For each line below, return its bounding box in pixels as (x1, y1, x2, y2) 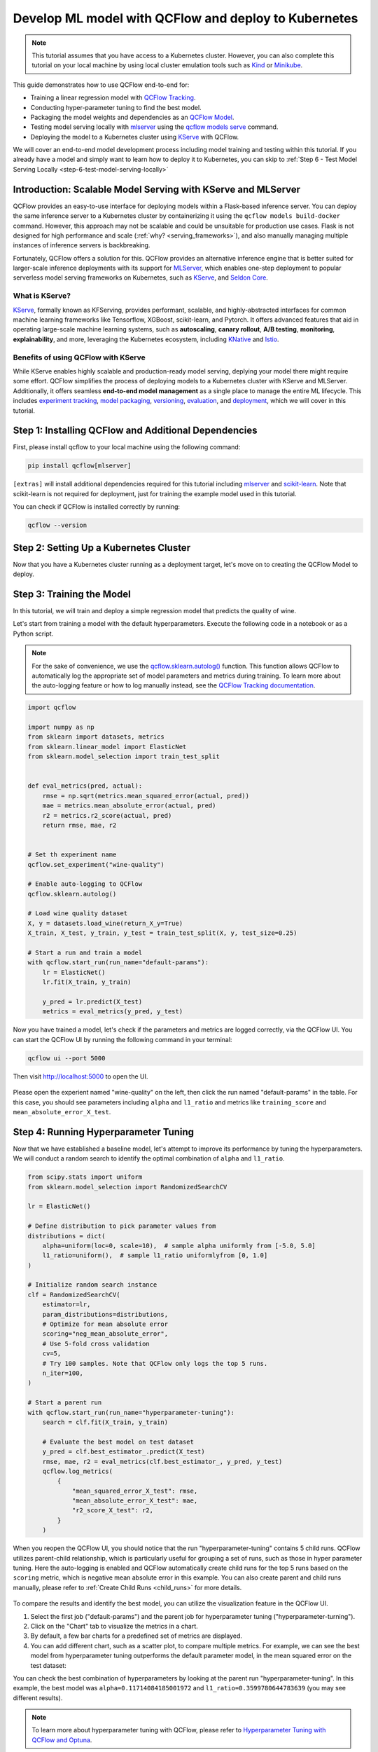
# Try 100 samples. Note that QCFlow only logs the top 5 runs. (42, 1360, 268, 1367)
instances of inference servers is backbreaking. (13, 241, 150, 249)
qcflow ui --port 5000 (27, 1054, 106, 1062)
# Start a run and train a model (27, 949, 143, 957)
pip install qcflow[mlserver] (27, 462, 132, 470)
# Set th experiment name (27, 851, 117, 858)
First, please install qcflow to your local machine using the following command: (13, 443, 241, 451)
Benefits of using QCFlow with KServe (13, 353, 146, 362)
